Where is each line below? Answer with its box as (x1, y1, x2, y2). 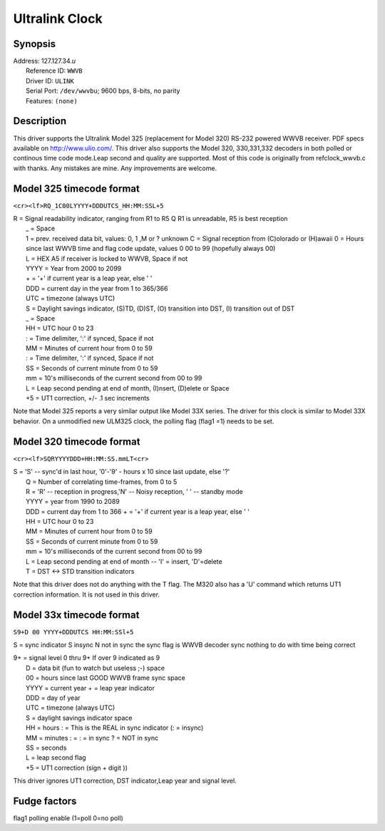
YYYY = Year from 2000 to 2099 (26, 264, 122, 272)
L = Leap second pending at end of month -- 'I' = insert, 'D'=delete (26, 557, 222, 566)
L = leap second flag (26, 753, 86, 762)
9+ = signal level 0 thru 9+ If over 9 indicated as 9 (13, 654, 160, 662)
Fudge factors (13, 795, 77, 807)
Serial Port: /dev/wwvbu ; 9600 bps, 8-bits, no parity (26, 86, 180, 96)
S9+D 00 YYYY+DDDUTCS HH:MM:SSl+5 (13, 628, 134, 636)
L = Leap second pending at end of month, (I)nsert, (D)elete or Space (26, 383, 230, 392)
